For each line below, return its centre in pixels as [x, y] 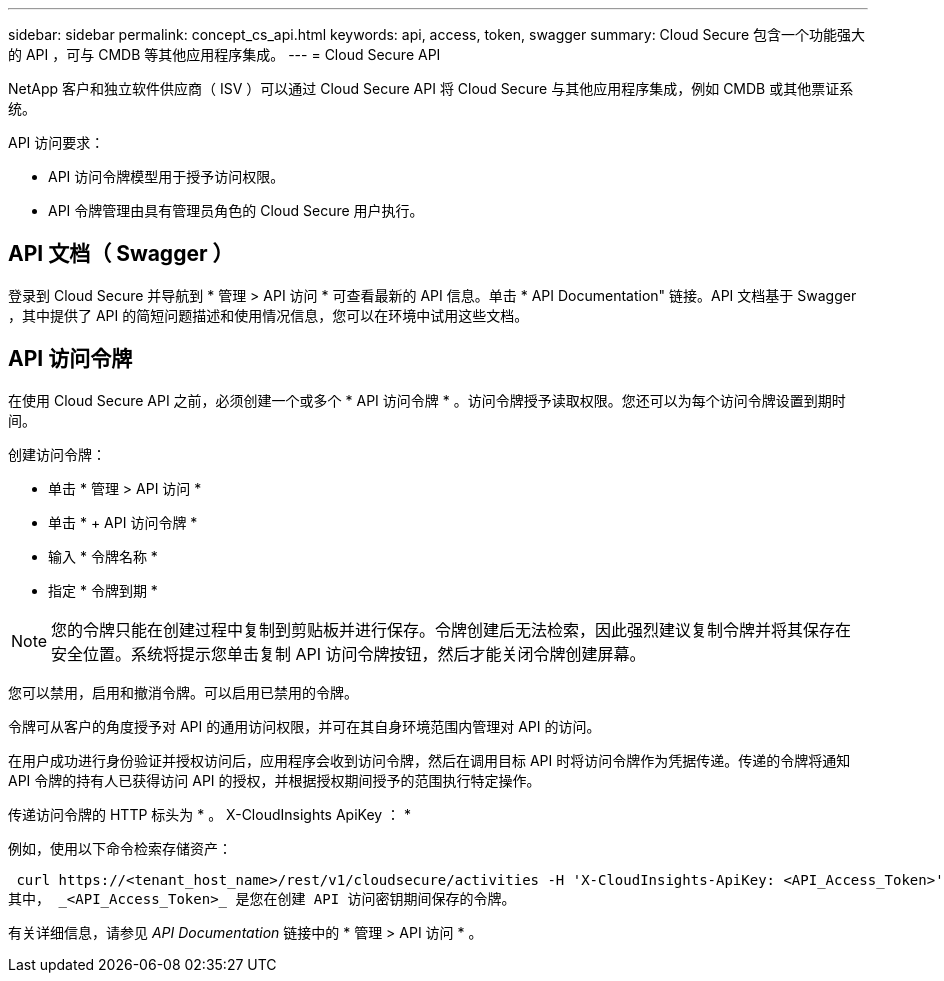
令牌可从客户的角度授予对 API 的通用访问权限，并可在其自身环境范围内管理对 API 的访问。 [304, 726]
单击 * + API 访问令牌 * [123, 522]
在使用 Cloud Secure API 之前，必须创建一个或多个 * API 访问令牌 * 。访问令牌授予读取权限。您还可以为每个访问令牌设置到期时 [427, 400]
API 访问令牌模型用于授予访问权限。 [166, 176]
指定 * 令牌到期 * [103, 590]
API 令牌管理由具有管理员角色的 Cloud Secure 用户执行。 [236, 210]
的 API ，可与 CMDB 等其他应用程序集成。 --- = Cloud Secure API [224, 54]
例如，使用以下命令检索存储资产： [120, 848]
